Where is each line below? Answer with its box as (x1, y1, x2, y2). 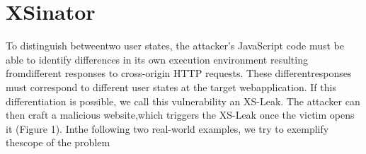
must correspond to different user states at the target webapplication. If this (6, 79, 336, 94)
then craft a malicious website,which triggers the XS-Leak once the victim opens (6, 107, 355, 122)
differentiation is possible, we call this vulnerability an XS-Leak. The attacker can (6, 93, 360, 108)
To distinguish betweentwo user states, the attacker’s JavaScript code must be (6, 38, 344, 53)
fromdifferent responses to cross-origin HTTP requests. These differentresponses (6, 66, 352, 81)
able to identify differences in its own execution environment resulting (6, 52, 308, 66)
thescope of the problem (6, 135, 110, 150)
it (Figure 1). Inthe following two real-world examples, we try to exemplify (6, 121, 329, 136)
